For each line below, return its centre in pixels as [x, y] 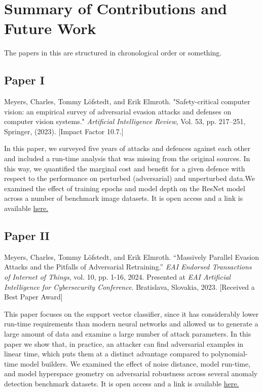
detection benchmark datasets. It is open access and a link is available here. [122, 383]
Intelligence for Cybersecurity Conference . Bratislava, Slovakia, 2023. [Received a [129, 287]
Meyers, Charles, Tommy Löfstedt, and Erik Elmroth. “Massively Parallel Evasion [131, 257]
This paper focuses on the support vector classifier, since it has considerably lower [131, 313]
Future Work [50, 28]
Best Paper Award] [33, 297]
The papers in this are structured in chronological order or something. [113, 53]
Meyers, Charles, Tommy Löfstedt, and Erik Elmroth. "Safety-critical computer [127, 101]
